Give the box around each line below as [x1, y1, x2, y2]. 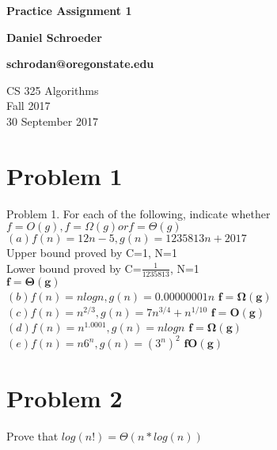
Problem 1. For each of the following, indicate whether [6, 205, 271, 221]
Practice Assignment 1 [6, 2, 132, 18]
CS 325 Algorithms [6, 81, 99, 98]
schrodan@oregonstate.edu [6, 55, 154, 72]
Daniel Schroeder [6, 28, 102, 45]
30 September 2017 [6, 112, 98, 129]
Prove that [6, 427, 59, 444]
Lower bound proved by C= [6, 259, 142, 276]
